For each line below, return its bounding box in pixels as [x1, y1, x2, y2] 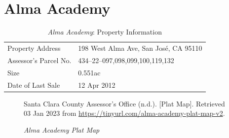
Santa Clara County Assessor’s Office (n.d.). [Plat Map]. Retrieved [24, 98, 225, 108]
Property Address [7, 42, 61, 53]
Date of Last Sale [7, 79, 60, 90]
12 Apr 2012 [78, 79, 115, 90]
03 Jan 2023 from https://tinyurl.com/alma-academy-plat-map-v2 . [24, 108, 225, 118]
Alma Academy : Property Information [47, 27, 162, 37]
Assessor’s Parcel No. [7, 55, 72, 65]
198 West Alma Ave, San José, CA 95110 [78, 42, 202, 53]
